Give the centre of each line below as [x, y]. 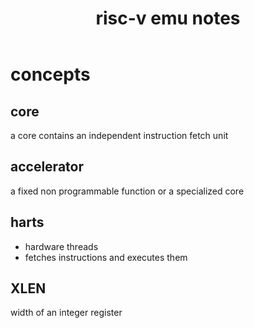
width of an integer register [66, 313]
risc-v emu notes [168, 18]
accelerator [47, 167]
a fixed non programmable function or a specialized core [127, 191]
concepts [50, 74]
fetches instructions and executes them [106, 257]
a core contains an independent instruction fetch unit [119, 135]
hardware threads [61, 246]
